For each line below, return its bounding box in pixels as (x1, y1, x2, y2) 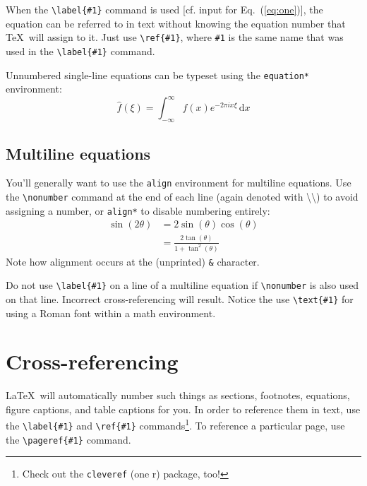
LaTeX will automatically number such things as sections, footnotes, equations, (6, 388, 350, 403)
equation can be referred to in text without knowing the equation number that (6, 16, 346, 30)
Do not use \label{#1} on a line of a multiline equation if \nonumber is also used (6, 278, 359, 292)
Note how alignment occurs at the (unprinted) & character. (6, 254, 260, 268)
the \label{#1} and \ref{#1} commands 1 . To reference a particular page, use (6, 416, 345, 433)
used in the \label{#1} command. (6, 43, 155, 58)
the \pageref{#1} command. (6, 432, 131, 446)
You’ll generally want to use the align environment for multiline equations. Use (6, 175, 351, 190)
